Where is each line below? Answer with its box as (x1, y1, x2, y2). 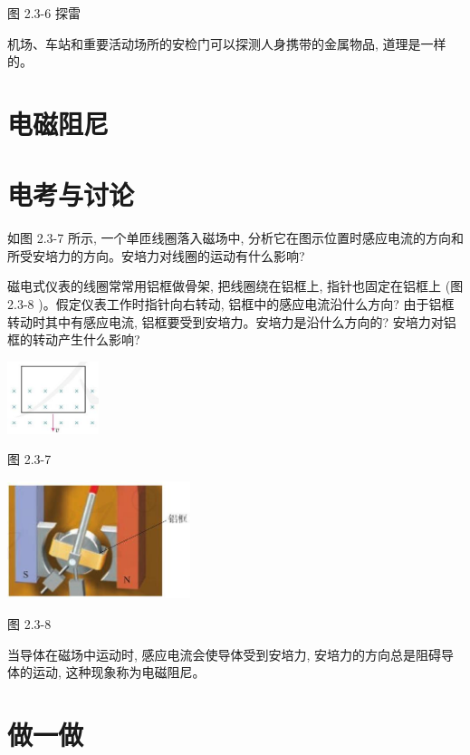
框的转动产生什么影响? (7, 330, 140, 349)
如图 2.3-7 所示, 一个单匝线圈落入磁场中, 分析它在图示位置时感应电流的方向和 (7, 228, 464, 247)
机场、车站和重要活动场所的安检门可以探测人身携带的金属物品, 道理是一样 (7, 34, 446, 53)
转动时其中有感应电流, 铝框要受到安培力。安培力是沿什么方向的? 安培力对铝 (7, 312, 456, 331)
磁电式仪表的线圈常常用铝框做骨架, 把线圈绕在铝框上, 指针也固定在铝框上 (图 (7, 276, 464, 295)
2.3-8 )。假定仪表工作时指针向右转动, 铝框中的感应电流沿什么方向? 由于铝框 (7, 295, 455, 314)
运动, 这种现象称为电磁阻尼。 (32, 663, 206, 682)
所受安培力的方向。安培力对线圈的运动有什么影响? (7, 246, 305, 265)
